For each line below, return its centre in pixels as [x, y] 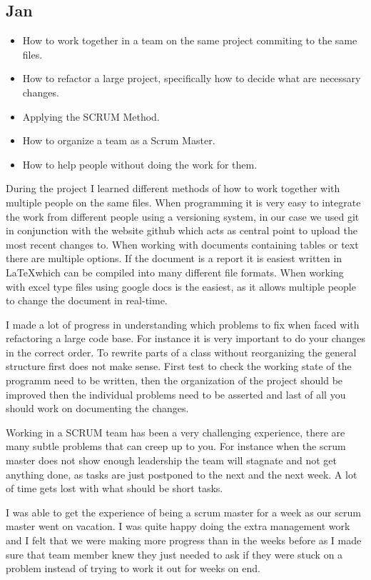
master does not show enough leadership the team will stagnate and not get [171, 460]
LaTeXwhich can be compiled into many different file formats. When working [175, 272]
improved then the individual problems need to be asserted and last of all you [176, 394]
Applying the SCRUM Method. [91, 116]
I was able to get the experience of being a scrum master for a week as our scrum [183, 512]
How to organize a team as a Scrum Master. [119, 140]
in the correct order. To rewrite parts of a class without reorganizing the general [181, 352]
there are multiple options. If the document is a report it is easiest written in [174, 258]
